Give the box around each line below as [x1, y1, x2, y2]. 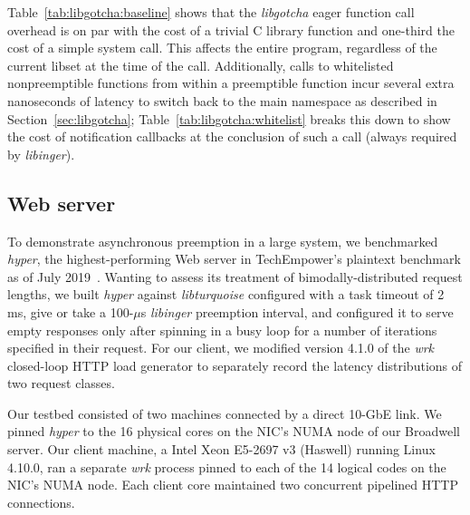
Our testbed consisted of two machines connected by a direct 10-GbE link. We [7, 403, 442, 423]
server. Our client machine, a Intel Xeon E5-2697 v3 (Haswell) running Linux [7, 440, 436, 459]
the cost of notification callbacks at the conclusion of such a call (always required [7, 127, 457, 146]
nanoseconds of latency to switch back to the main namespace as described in [7, 91, 437, 110]
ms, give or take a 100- [7, 302, 134, 321]
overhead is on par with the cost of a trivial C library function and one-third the [7, 20, 455, 39]
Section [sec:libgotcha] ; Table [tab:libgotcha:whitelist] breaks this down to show [7, 109, 451, 128]
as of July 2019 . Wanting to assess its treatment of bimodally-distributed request [7, 267, 463, 286]
